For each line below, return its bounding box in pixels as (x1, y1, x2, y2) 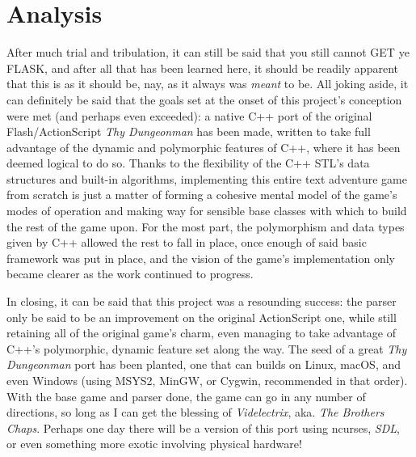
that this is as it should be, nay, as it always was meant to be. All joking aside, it (6, 75, 409, 92)
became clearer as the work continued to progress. (6, 265, 254, 282)
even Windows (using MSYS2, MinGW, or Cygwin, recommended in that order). (6, 372, 408, 388)
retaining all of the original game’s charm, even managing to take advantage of (6, 324, 397, 341)
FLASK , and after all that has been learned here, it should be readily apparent (6, 59, 398, 76)
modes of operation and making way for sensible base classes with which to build (6, 202, 407, 219)
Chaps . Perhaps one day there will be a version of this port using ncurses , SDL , (6, 419, 400, 436)
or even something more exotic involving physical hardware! (6, 435, 302, 452)
